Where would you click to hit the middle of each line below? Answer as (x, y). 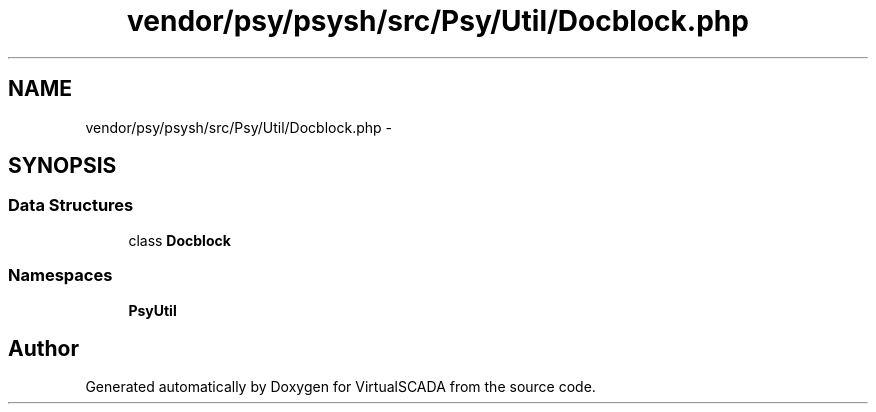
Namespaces (60, 275)
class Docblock (179, 240)
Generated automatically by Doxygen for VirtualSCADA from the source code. (340, 387)
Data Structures (71, 205)
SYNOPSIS (62, 166)
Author (43, 348)
